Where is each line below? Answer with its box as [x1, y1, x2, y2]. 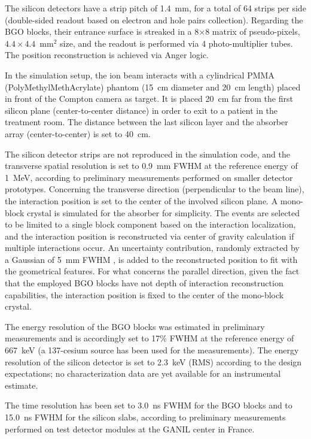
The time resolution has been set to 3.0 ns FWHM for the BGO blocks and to [5, 399, 292, 411]
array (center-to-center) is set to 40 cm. [5, 127, 151, 140]
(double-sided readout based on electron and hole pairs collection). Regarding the [5, 13, 303, 26]
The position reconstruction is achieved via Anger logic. [5, 49, 209, 61]
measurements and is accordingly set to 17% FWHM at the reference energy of [5, 332, 294, 344]
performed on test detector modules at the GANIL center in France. [5, 422, 255, 435]
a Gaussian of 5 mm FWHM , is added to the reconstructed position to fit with [5, 253, 298, 265]
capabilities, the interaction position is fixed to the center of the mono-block [5, 288, 284, 301]
